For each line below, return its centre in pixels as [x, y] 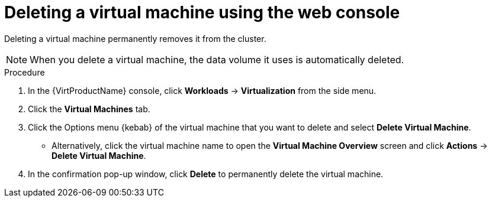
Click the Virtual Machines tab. [89, 109]
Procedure [25, 72]
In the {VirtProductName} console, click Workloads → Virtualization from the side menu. [202, 90]
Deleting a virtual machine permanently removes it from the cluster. [135, 38]
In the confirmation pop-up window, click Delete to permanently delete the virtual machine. [206, 174]
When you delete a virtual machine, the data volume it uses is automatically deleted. [217, 59]
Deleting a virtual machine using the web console [202, 12]
